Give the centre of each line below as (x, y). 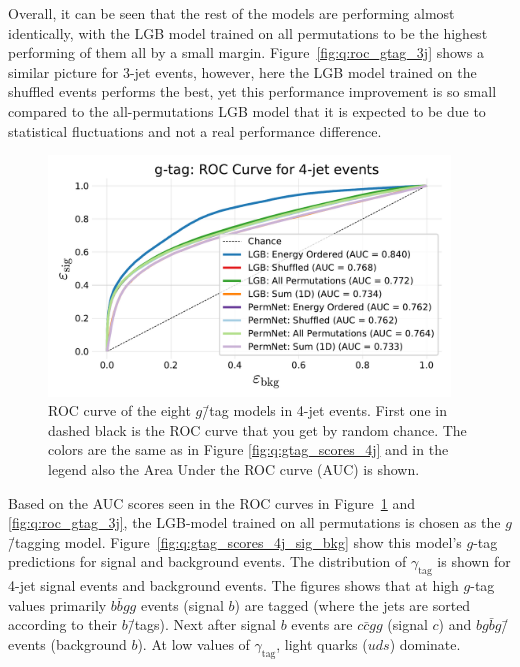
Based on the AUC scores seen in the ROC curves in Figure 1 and (212, 502)
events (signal (182, 604)
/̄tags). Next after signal (202, 624)
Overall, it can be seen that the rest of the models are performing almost (231, 13)
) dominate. (425, 644)
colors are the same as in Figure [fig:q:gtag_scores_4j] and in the (248, 449)
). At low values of (193, 644)
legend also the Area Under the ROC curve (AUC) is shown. (234, 469)
